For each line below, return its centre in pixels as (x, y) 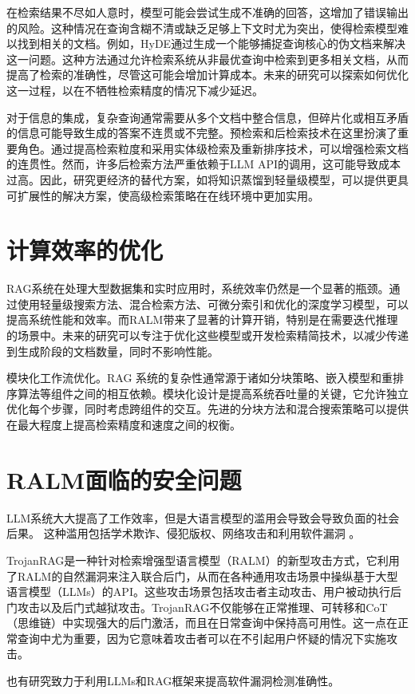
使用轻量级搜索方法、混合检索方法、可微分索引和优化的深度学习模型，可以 (213, 304)
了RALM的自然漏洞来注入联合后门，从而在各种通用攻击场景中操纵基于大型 (202, 576)
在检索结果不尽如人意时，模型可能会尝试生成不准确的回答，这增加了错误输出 (207, 12)
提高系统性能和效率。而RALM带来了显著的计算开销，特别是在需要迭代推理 (202, 319)
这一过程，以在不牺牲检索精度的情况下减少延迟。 (135, 90)
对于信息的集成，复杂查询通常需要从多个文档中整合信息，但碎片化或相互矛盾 (207, 117)
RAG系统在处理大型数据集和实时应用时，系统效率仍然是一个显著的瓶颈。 (198, 288)
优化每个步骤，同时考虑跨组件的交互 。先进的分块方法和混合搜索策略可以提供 (207, 409)
